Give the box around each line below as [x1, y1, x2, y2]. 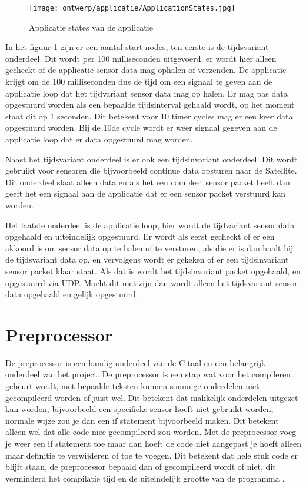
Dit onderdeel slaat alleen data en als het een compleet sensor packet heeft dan [5, 175, 290, 188]
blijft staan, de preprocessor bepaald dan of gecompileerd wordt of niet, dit [5, 460, 276, 473]
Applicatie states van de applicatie [29, 21, 153, 33]
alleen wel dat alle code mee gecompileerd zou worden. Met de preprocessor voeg [5, 426, 297, 438]
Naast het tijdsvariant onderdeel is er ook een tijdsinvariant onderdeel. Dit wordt [5, 152, 298, 165]
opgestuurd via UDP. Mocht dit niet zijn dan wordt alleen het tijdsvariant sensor [5, 276, 298, 288]
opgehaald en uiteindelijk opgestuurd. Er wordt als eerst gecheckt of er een [5, 230, 275, 243]
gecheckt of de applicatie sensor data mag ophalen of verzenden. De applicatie [5, 64, 287, 76]
